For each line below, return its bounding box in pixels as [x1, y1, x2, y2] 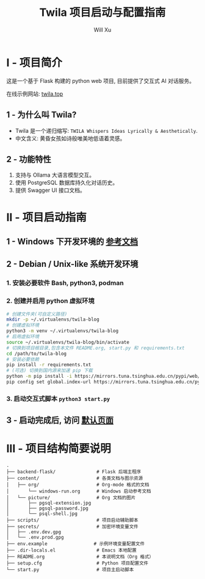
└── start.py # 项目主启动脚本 [6, 567, 134, 573]
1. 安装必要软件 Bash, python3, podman [6, 279, 124, 287]
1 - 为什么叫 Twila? [6, 110, 77, 120]
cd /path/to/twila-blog [6, 350, 67, 357]
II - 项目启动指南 [6, 210, 87, 224]
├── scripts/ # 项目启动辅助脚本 [6, 517, 138, 524]
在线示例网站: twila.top [6, 90, 63, 98]
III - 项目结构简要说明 [6, 442, 111, 456]
